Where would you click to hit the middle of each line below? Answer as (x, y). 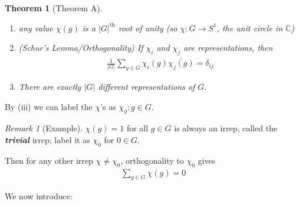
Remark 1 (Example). (44, 128)
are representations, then (228, 48)
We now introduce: (39, 196)
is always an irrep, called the (226, 128)
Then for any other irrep (49, 160)
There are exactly (50, 87)
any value (36, 27)
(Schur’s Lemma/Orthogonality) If (81, 48)
